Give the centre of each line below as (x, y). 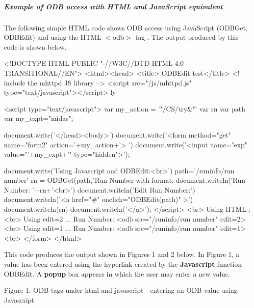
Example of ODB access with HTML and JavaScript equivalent (114, 6)
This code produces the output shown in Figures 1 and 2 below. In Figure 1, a (122, 254)
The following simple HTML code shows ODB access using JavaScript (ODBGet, (126, 27)
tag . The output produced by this (187, 37)
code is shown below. (35, 46)
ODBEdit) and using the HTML (53, 37)
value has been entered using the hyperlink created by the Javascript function (123, 264)
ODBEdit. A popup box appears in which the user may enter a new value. (117, 273)
